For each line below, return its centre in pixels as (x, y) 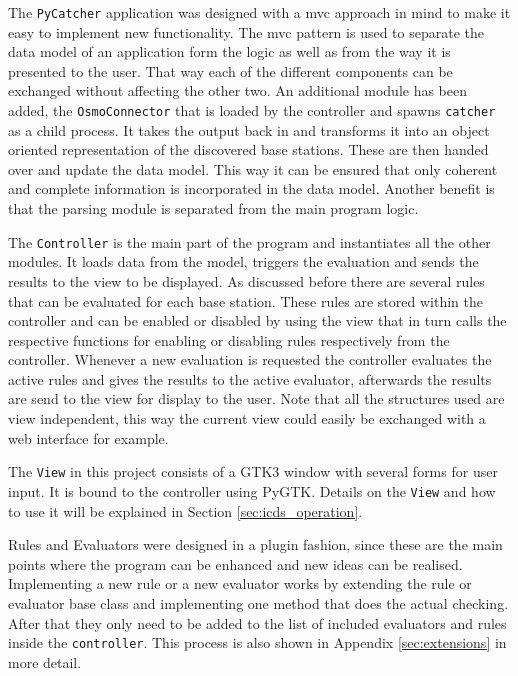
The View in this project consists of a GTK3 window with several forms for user (253, 471)
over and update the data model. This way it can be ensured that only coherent (253, 168)
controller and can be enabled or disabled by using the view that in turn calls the (257, 320)
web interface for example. (88, 437)
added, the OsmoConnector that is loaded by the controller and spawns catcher (252, 110)
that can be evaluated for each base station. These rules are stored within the (245, 300)
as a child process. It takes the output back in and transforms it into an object (249, 129)
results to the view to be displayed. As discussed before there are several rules (246, 280)
